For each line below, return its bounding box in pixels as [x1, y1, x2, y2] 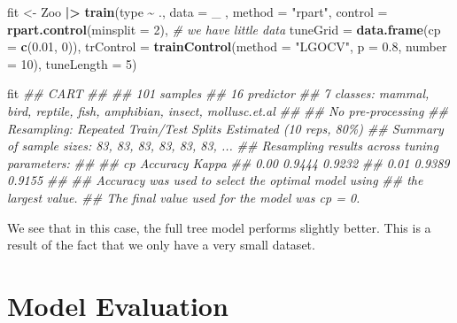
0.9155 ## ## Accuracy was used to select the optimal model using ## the [7, 171, 423, 189]
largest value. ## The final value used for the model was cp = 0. [7, 188, 360, 206]
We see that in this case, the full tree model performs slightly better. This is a [7, 218, 431, 236]
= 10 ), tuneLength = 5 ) [7, 54, 137, 73]
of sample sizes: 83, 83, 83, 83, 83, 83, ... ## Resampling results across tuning [7, 136, 438, 155]
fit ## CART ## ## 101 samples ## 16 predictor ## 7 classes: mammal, [7, 84, 430, 103]
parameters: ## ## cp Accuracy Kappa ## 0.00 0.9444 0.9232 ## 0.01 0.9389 [7, 153, 450, 172]
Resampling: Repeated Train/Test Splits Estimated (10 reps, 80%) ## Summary [7, 119, 444, 137]
